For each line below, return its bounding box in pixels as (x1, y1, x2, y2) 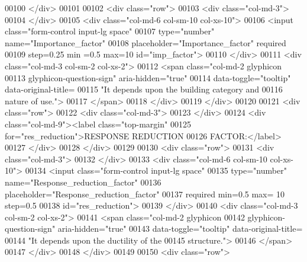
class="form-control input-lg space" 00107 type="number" (5, 25, 215, 37)
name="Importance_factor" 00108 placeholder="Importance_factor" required (5, 36, 286, 49)
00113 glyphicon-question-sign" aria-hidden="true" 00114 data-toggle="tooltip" (5, 71, 291, 84)
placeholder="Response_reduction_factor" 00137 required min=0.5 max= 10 (5, 187, 285, 200)
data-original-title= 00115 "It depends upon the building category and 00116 (5, 83, 283, 95)
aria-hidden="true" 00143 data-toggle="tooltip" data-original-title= (57, 222, 303, 235)
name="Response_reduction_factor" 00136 (5, 175, 161, 188)
